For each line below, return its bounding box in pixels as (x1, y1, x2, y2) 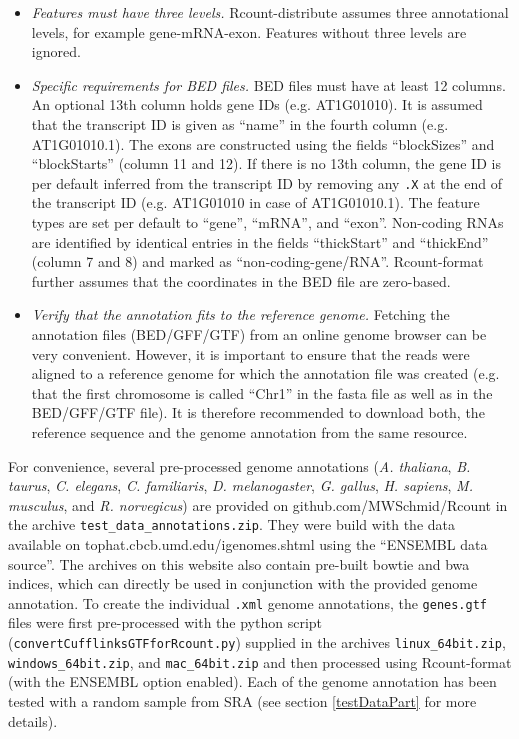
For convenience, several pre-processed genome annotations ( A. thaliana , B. (8, 455, 471, 476)
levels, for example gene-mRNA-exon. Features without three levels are (31, 21, 467, 42)
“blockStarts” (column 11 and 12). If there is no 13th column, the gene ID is (31, 153, 501, 174)
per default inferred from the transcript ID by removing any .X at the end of (31, 172, 503, 193)
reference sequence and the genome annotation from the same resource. (31, 421, 468, 442)
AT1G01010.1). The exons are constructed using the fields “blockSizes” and (31, 133, 495, 154)
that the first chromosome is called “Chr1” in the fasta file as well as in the (31, 382, 493, 403)
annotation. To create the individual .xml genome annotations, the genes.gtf (8, 592, 488, 613)
